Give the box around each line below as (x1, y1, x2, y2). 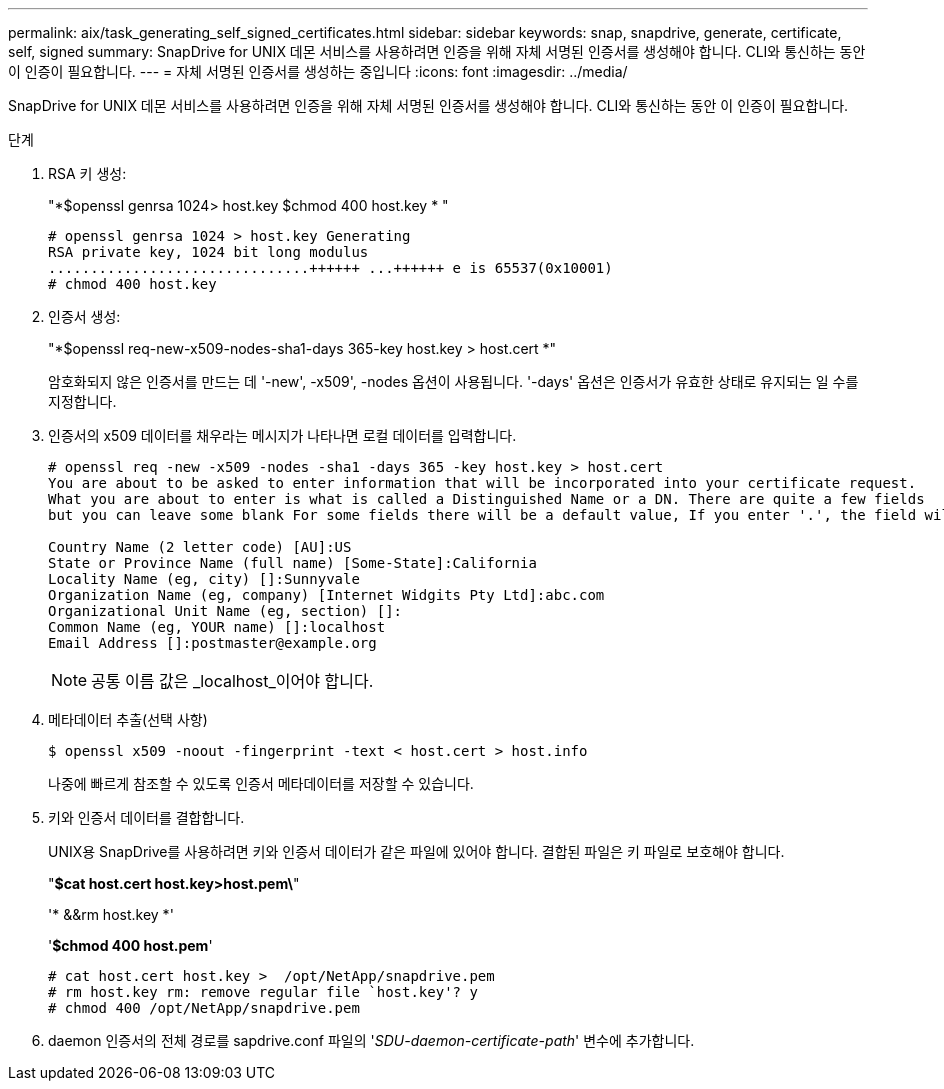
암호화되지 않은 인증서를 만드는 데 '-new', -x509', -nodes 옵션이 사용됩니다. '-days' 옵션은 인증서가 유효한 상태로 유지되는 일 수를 (48, 373, 859, 390)
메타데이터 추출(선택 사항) (48, 711, 208, 728)
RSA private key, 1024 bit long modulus (48, 244, 369, 260)
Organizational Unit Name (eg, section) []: (48, 603, 403, 619)
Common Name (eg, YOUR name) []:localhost (48, 619, 386, 635)
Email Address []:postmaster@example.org (48, 635, 377, 651)
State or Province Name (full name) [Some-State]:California (48, 555, 537, 571)
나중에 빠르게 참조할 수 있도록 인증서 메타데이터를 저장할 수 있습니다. (48, 775, 474, 792)
